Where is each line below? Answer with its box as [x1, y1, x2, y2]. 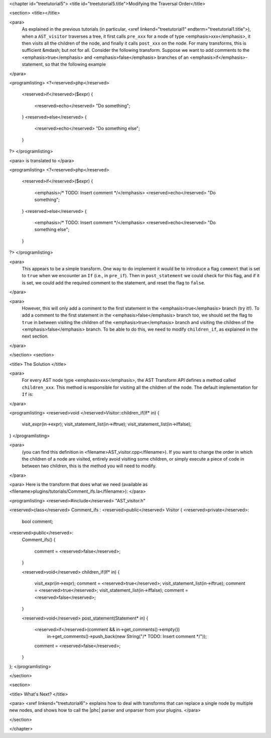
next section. [22, 333, 49, 339]
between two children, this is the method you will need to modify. [22, 463, 157, 469]
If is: [22, 391, 34, 397]
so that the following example [45, 61, 106, 67]
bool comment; [22, 518, 53, 524]
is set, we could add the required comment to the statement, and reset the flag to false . [22, 279, 205, 286]
